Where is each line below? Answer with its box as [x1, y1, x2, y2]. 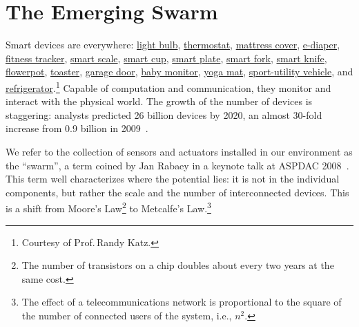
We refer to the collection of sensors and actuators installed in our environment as [6, 144, 353, 158]
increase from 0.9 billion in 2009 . [6, 121, 148, 136]
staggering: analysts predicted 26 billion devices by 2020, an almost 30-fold [6, 107, 322, 122]
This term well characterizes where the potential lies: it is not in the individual [6, 171, 340, 186]
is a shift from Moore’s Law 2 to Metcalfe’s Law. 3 [6, 199, 211, 215]
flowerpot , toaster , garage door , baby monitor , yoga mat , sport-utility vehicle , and [6, 64, 353, 79]
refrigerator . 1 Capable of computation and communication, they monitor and [6, 78, 331, 95]
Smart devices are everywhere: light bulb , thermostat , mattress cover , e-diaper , [6, 37, 340, 52]
